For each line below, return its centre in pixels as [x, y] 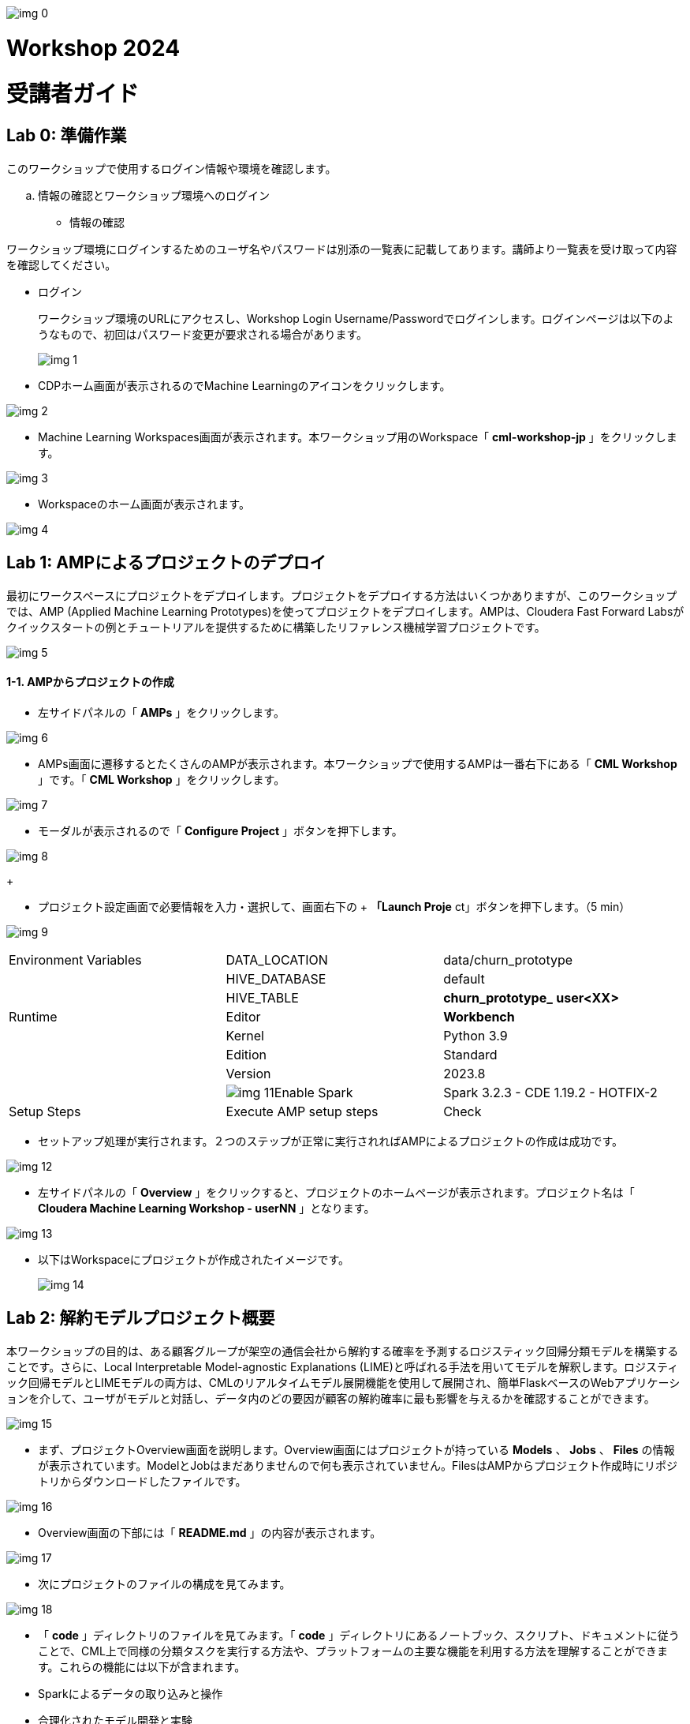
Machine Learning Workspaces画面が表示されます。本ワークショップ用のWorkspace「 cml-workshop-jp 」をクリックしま [358, 437]
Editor [243, 1016]
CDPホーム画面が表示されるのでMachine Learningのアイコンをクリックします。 [244, 385]
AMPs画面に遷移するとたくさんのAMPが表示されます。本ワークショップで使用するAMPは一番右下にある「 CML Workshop [358, 763]
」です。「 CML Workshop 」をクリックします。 [162, 779]
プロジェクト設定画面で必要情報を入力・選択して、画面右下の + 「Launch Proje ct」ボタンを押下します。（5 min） [334, 906]
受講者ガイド [73, 94]
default [464, 978]
